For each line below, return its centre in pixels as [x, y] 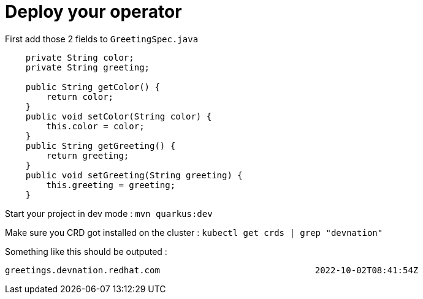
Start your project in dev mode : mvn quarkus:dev [109, 213]
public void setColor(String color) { [119, 116]
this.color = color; [95, 126]
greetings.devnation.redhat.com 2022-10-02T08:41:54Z [212, 270]
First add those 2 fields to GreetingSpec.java [102, 39]
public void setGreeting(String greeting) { [134, 175]
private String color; [80, 57]
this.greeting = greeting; [111, 185]
